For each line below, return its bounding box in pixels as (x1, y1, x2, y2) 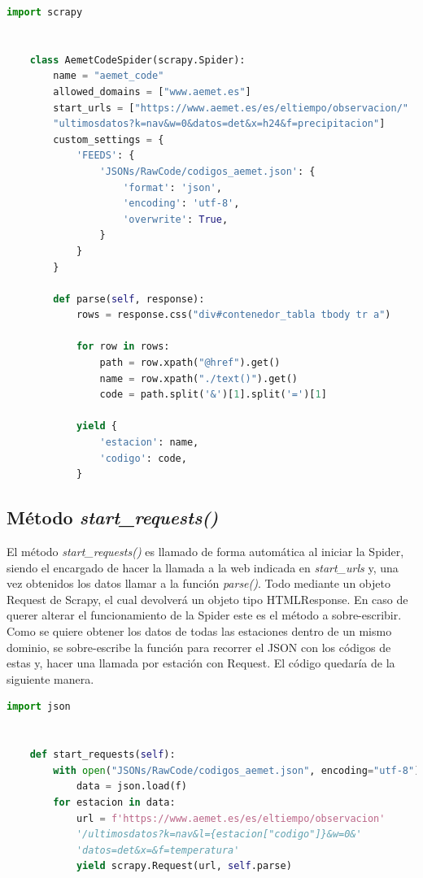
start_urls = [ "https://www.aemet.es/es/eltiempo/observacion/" (53, 102, 408, 114)
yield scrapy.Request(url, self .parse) (76, 860, 292, 872)
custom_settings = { (53, 133, 164, 146)
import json (7, 701, 71, 713)
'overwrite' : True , (123, 213, 229, 225)
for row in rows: (76, 341, 170, 353)
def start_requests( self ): (29, 749, 176, 761)
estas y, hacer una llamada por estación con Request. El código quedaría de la (7, 654, 395, 672)
